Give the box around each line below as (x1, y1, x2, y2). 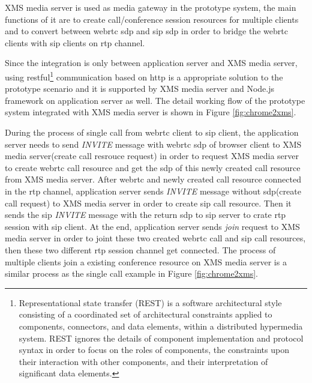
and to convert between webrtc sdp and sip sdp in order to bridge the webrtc (5, 25, 288, 37)
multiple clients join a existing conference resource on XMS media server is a (5, 255, 287, 268)
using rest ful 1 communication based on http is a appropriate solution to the (5, 68, 283, 83)
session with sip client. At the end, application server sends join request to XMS (5, 220, 300, 232)
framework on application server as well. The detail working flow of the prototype (5, 94, 305, 106)
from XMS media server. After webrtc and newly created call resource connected (5, 173, 301, 185)
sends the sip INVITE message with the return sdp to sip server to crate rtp (5, 208, 286, 221)
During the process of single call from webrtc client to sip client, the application (5, 126, 299, 138)
